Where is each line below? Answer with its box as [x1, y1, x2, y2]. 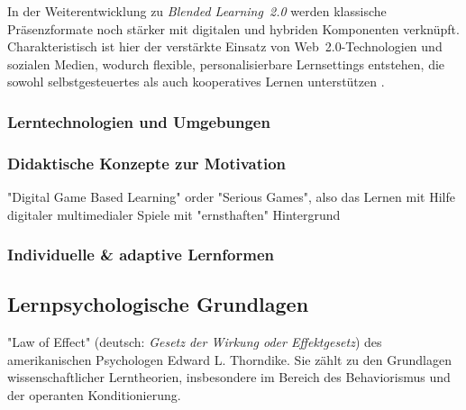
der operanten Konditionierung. [7, 386, 181, 405]
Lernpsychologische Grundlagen [7, 290, 309, 318]
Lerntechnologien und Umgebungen [7, 110, 270, 132]
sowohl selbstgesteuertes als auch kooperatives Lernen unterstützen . [7, 72, 385, 91]
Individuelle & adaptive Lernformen [7, 243, 274, 266]
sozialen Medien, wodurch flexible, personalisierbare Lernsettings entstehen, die [7, 54, 445, 73]
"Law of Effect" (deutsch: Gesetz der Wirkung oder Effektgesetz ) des [7, 333, 382, 351]
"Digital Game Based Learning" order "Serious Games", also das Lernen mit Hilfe [7, 187, 455, 206]
